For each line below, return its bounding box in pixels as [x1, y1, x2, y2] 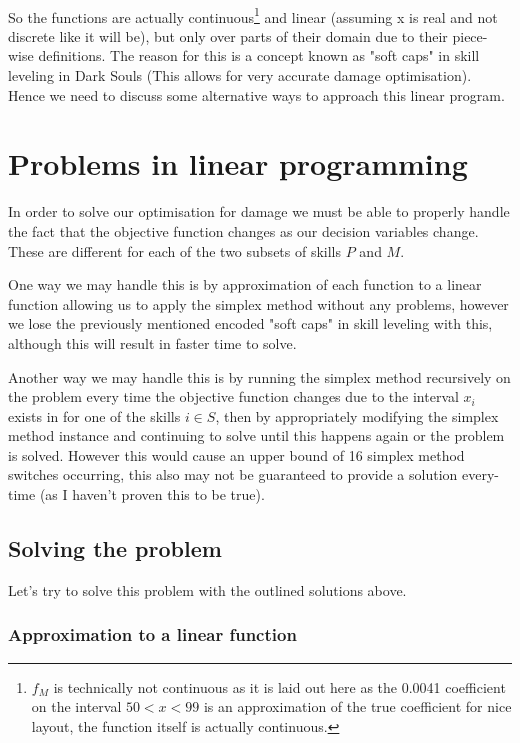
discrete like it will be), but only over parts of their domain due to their [8, 25, 448, 46]
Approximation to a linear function [8, 622, 297, 647]
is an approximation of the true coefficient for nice [203, 696, 512, 717]
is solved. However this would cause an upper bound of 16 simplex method [8, 444, 465, 465]
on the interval [31, 696, 122, 717]
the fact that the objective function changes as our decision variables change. [8, 220, 479, 241]
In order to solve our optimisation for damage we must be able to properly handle [8, 201, 510, 222]
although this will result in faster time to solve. [8, 332, 297, 353]
